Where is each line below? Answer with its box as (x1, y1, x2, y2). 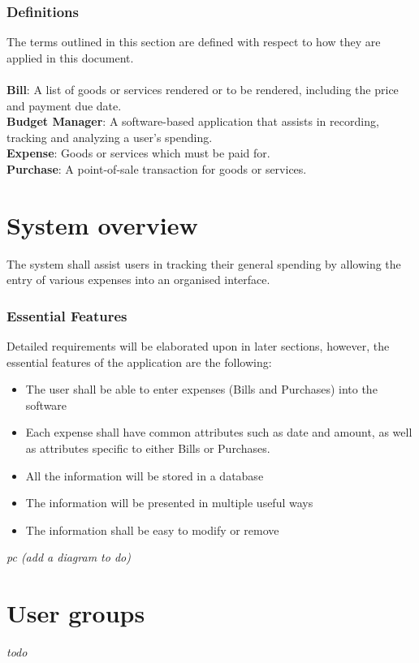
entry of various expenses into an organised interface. (6, 271, 270, 288)
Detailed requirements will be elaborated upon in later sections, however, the (6, 338, 390, 355)
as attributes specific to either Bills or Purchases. (25, 440, 270, 457)
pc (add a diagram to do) (6, 549, 131, 566)
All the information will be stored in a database (25, 467, 264, 484)
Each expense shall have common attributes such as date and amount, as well (25, 424, 413, 441)
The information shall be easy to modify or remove (25, 521, 279, 538)
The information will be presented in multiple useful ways (25, 494, 313, 511)
